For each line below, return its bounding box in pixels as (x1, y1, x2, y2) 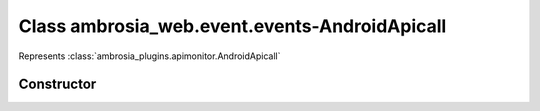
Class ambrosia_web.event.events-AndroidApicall (18, 15, 447, 37)
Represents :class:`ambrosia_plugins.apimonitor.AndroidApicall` (18, 50, 281, 62)
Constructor (18, 76, 97, 93)
